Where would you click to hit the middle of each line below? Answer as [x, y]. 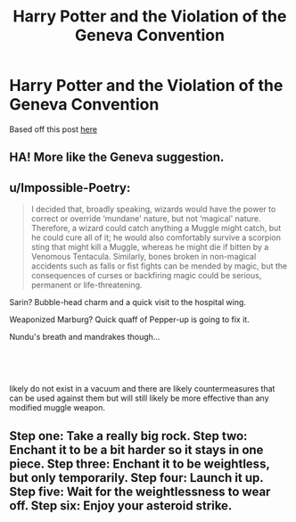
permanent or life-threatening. [86, 285]
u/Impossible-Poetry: [70, 188]
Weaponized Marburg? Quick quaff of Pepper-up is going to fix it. [129, 319]
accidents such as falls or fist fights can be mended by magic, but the [159, 266]
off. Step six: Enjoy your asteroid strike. [121, 505]
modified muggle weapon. [57, 408]
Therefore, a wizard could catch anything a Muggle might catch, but [156, 228]
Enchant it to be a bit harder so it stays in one [136, 449]
